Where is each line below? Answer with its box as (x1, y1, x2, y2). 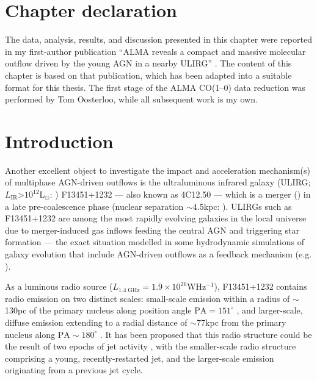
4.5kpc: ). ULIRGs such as (192, 199, 292, 212)
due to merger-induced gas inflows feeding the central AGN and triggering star (5, 223, 300, 236)
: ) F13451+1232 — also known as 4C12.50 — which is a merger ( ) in (49, 188, 311, 200)
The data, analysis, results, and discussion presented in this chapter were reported (5, 33, 312, 46)
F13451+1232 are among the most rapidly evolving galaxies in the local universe (5, 212, 307, 224)
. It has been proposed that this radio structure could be (100, 328, 312, 340)
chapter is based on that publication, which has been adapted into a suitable (5, 68, 292, 81)
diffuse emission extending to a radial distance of (5, 315, 188, 328)
